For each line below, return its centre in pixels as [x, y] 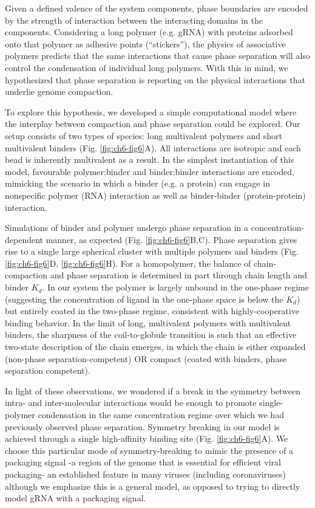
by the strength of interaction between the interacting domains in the [134, 20]
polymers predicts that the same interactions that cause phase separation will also [157, 56]
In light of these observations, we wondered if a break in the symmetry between [153, 390]
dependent [24, 239]
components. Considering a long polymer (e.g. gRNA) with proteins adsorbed [149, 32]
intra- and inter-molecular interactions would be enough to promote [131, 403]
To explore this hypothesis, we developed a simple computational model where [151, 112]
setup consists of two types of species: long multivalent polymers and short [144, 135]
